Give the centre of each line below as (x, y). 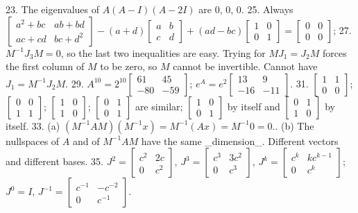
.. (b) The (293, 125)
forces (334, 52)
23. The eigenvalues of (53, 9)
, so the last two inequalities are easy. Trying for (163, 52)
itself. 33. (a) (33, 125)
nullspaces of (33, 140)
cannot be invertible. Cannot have (245, 66)
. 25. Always (267, 9)
